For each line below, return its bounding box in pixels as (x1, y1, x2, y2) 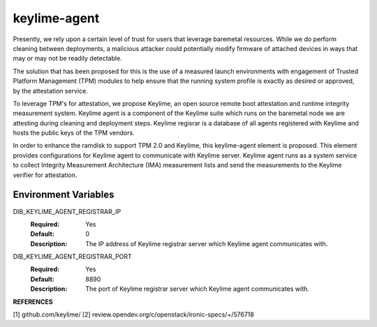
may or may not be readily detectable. (13, 54, 122, 63)
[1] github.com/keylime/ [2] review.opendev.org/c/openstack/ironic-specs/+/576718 (13, 310, 254, 319)
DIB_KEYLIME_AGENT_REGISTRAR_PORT (13, 252, 132, 261)
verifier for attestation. (13, 171, 77, 179)
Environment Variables (13, 189, 114, 201)
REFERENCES (13, 297, 53, 306)
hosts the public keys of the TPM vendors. (13, 129, 135, 137)
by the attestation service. (13, 86, 89, 95)
